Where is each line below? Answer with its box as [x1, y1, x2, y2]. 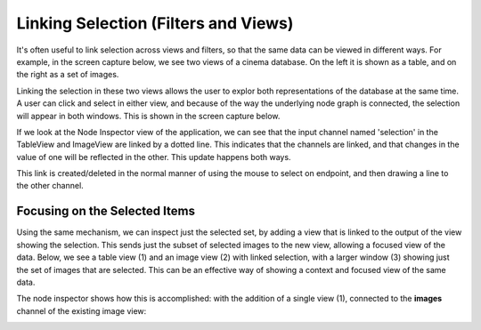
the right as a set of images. [16, 69, 119, 80]
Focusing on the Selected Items [16, 204, 196, 219]
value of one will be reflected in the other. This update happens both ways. [16, 151, 291, 162]
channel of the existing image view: [16, 305, 147, 316]
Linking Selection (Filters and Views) [16, 13, 294, 33]
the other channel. [16, 181, 84, 191]
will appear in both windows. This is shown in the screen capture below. [16, 110, 281, 121]
